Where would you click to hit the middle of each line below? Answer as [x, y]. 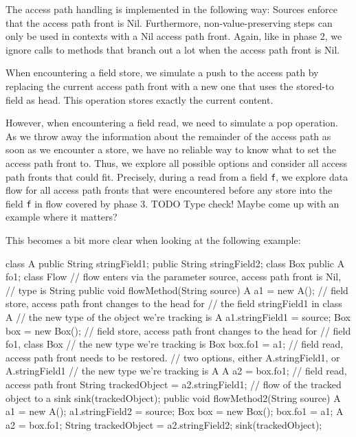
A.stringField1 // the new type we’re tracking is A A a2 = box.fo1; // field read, [176, 371]
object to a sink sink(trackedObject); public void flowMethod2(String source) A [173, 397]
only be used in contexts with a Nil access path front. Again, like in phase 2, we [174, 36]
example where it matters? [62, 217]
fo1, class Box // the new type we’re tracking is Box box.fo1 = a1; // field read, [175, 344]
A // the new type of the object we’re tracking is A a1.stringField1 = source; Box [178, 317]
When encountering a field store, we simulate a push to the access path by [162, 72]
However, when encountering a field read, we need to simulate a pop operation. [172, 123]
